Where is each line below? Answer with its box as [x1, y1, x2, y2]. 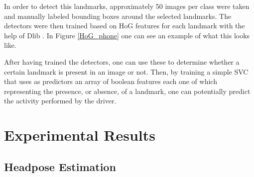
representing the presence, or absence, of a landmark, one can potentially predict [4, 86, 251, 96]
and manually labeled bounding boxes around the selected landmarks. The [4, 10, 232, 21]
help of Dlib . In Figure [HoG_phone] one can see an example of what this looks [4, 30, 250, 40]
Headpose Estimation [4, 159, 116, 174]
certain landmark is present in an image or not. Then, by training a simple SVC [4, 66, 249, 77]
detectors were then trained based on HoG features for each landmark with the [4, 20, 245, 31]
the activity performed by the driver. [4, 95, 117, 106]
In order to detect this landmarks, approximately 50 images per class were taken [4, 1, 250, 11]
